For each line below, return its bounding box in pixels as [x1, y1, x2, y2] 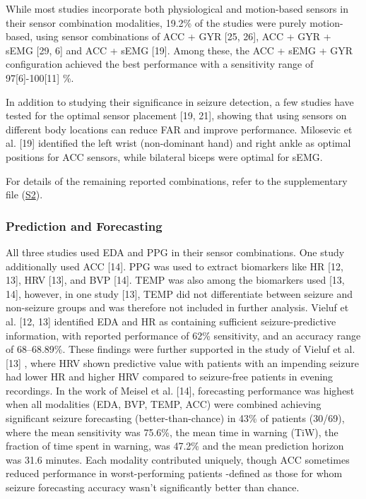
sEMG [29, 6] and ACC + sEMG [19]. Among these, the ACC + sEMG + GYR [6, 42, 353, 57]
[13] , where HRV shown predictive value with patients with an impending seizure [6, 355, 359, 370]
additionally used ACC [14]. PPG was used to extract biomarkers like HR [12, [6, 258, 343, 273]
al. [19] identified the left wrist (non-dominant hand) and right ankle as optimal [6, 136, 351, 150]
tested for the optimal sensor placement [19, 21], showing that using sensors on [6, 108, 347, 123]
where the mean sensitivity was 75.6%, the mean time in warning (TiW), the [6, 424, 338, 439]
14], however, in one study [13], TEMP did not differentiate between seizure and [6, 286, 353, 301]
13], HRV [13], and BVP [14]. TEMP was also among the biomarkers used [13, [6, 272, 345, 287]
